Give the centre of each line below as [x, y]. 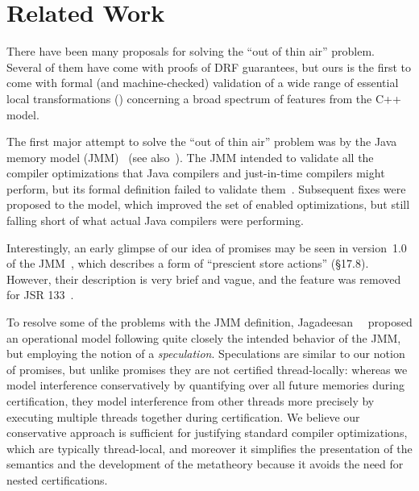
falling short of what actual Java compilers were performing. [155, 221]
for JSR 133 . [40, 295]
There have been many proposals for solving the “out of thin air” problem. [191, 51]
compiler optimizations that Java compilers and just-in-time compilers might [196, 173]
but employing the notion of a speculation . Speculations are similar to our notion [206, 354]
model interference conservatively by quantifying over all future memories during [205, 385]
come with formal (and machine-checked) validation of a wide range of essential [203, 83]
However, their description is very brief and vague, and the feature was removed [204, 279]
